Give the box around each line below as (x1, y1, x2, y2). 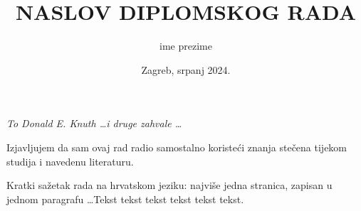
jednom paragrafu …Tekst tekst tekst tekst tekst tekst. (6, 191, 244, 206)
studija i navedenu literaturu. (6, 153, 134, 168)
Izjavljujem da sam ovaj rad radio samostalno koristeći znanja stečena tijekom (6, 139, 347, 154)
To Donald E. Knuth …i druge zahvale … (6, 116, 182, 131)
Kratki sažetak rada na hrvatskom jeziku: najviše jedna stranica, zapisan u (6, 178, 333, 193)
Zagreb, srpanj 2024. (141, 62, 231, 77)
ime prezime (159, 38, 212, 53)
